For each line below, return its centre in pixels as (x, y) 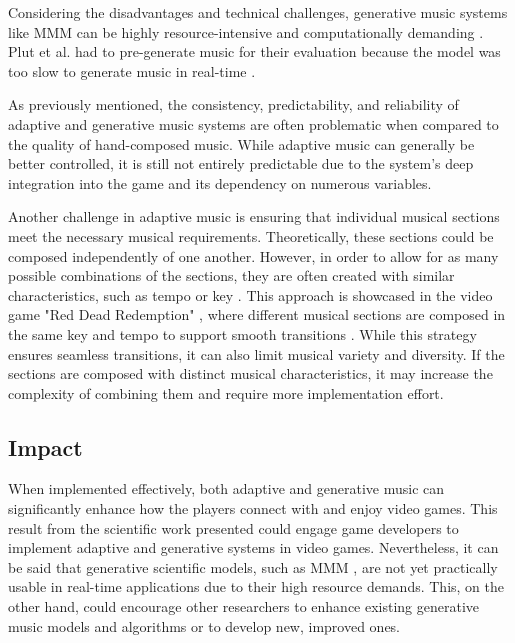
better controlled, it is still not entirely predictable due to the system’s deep (241, 163)
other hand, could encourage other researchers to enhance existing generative (244, 606)
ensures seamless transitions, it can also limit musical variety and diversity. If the (256, 353)
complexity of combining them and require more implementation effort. (226, 392)
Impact (45, 446)
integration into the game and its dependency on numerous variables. (220, 182)
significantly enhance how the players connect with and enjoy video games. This (253, 508)
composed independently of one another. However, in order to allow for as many (253, 255)
